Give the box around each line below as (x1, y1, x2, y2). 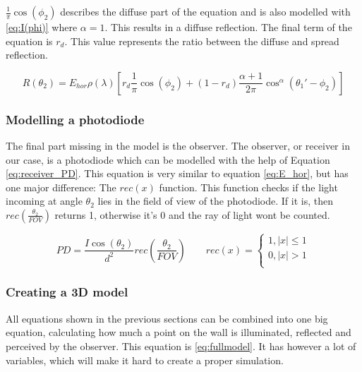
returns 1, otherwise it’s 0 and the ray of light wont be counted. (54, 207, 330, 222)
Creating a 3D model (6, 283, 128, 301)
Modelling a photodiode (6, 110, 145, 128)
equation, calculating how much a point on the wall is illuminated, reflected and (6, 325, 351, 340)
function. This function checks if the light (159, 179, 338, 194)
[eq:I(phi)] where (6, 20, 78, 34)
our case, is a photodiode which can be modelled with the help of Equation (6, 152, 330, 167)
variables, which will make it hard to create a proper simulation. (6, 352, 284, 367)
